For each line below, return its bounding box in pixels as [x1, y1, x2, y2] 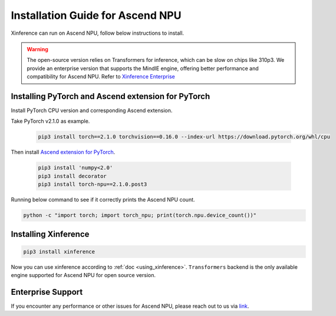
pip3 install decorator [38, 173, 107, 179]
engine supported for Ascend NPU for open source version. [11, 272, 156, 279]
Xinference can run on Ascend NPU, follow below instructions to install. [11, 29, 185, 37]
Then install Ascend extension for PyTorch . [11, 149, 116, 156]
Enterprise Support [11, 287, 83, 297]
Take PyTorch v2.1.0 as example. [11, 118, 90, 125]
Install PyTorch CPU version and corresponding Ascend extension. [11, 107, 173, 114]
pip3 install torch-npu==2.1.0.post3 [38, 181, 147, 188]
